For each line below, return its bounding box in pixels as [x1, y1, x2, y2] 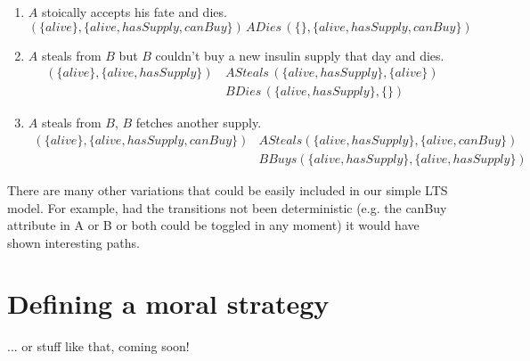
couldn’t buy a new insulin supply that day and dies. [155, 45, 444, 64]
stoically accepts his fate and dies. [41, 3, 227, 21]
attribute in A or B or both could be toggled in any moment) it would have [7, 216, 420, 234]
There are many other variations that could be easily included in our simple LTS [7, 180, 448, 199]
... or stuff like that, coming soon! [7, 337, 190, 356]
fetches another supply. [135, 113, 262, 132]
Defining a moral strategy [7, 285, 330, 322]
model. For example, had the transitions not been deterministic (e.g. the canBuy [7, 198, 447, 217]
